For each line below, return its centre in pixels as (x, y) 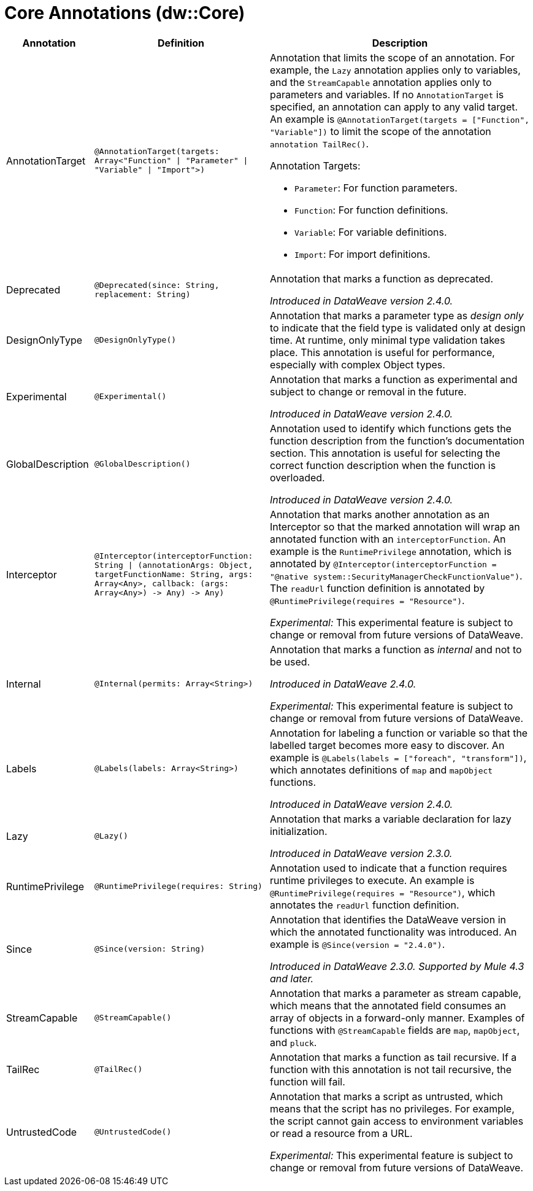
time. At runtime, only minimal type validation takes (387, 340)
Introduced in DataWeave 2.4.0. (343, 684)
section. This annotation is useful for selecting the (385, 453)
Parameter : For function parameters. (376, 188)
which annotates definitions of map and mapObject (381, 770)
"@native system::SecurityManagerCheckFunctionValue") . (396, 576)
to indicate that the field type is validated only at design (397, 328)
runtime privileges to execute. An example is (372, 880)
